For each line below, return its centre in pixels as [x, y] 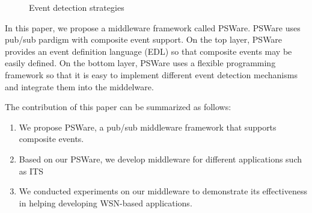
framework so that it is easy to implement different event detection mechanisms [151, 74]
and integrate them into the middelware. [79, 86]
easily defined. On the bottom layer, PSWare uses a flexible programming [140, 63]
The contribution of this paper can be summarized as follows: [118, 107]
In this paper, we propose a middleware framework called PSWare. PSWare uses [153, 27]
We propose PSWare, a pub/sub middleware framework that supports [148, 127]
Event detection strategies [77, 7]
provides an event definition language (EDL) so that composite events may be [148, 51]
